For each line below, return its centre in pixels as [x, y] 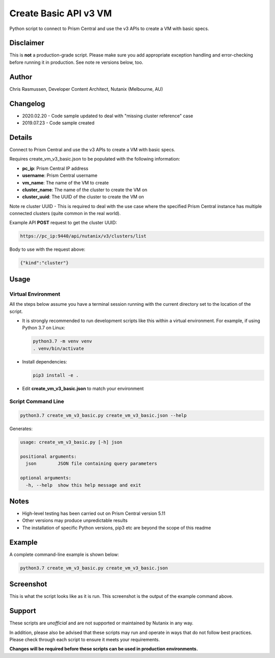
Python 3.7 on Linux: [44, 328]
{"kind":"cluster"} [44, 263]
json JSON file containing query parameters [91, 464]
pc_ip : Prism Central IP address [55, 168]
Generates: [21, 429]
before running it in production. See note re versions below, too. [76, 62]
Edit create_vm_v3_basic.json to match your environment [83, 388]
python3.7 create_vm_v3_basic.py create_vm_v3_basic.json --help [103, 416]
